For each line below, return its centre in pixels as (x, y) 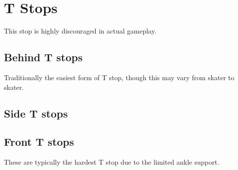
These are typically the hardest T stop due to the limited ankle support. (112, 162)
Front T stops (39, 142)
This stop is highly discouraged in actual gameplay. (80, 31)
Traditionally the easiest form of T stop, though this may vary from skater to (119, 77)
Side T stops (36, 113)
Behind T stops (43, 57)
